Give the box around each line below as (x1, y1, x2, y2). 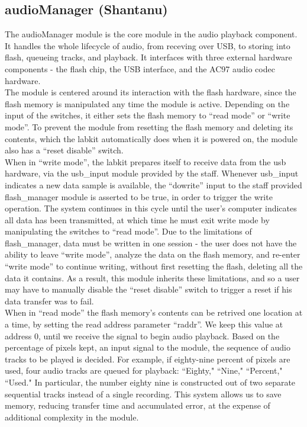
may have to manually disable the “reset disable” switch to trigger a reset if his (5, 283, 292, 296)
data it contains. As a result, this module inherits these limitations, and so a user (5, 271, 300, 284)
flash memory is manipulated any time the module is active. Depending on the (5, 97, 290, 110)
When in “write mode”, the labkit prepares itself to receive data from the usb (5, 155, 286, 168)
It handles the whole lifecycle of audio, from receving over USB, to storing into (5, 39, 290, 52)
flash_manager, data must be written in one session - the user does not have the (5, 236, 297, 249)
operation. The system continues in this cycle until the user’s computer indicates (5, 202, 297, 214)
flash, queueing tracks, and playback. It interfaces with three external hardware (5, 51, 292, 63)
